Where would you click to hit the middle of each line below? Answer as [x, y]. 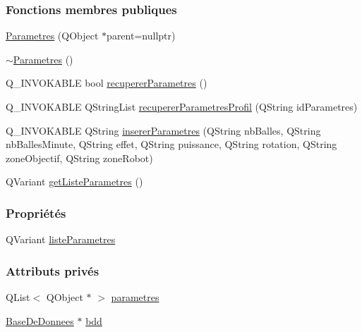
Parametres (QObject [52, 36]
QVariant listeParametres [61, 239]
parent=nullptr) [141, 36]
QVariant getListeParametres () [74, 182]
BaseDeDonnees [40, 320]
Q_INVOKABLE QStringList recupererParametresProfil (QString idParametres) [182, 106]
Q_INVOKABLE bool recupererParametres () [107, 83]
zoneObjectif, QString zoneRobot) [79, 158]
